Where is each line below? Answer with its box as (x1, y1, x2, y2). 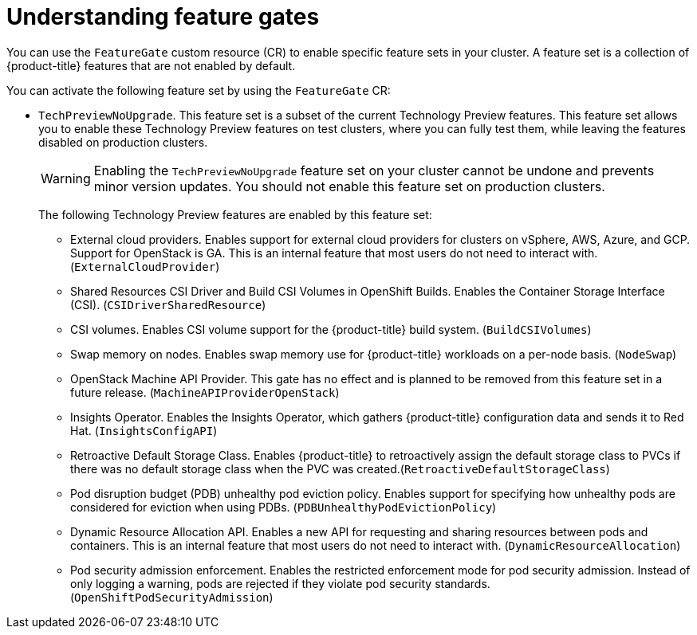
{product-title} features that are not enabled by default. (6, 58, 296, 73)
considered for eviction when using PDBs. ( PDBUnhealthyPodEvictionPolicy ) (70, 500, 497, 514)
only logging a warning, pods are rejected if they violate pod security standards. (70, 576, 490, 590)
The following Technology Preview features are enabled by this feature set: (38, 207, 432, 221)
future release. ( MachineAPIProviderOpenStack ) (70, 385, 340, 399)
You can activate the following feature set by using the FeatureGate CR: (6, 83, 391, 97)
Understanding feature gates (6, 3, 320, 30)
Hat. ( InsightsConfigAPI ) (70, 423, 218, 437)
